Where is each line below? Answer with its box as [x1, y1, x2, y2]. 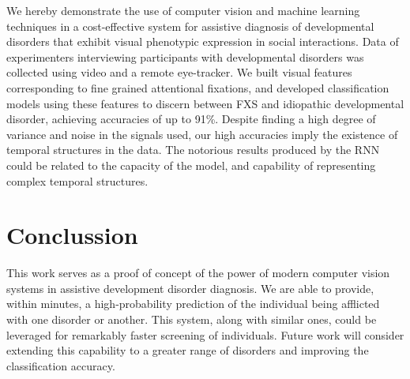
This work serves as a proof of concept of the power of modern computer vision [6, 265, 390, 281]
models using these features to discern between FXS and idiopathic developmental [6, 95, 404, 111]
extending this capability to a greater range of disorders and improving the [6, 342, 369, 358]
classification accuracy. [6, 357, 115, 373]
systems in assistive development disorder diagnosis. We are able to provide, [6, 280, 374, 296]
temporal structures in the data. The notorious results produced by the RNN [6, 141, 380, 158]
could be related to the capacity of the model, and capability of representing [6, 156, 376, 173]
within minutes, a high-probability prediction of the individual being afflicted [6, 295, 380, 312]
